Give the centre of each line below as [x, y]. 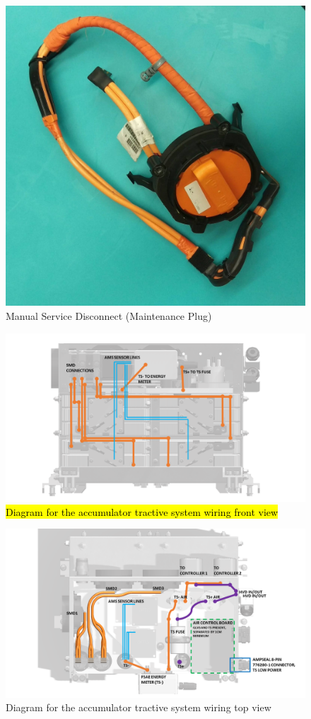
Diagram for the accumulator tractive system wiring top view [139, 707]
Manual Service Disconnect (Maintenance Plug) [109, 316]
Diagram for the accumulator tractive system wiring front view [142, 511]
